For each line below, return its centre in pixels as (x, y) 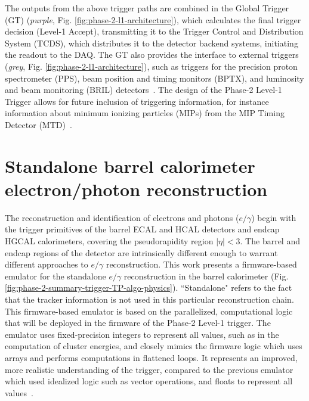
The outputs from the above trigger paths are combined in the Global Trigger (147, 8)
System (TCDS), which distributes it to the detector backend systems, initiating (152, 43)
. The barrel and (270, 241)
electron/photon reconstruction (136, 189)
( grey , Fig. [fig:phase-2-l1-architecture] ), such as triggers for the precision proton (151, 66)
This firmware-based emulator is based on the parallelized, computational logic (149, 311)
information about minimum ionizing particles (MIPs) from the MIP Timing (145, 113)
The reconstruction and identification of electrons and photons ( (122, 217)
